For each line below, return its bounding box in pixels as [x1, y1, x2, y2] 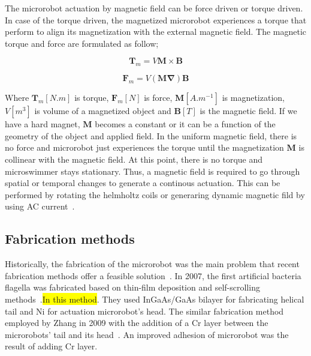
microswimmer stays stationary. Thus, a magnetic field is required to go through [5, 164, 300, 177]
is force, [144, 91, 173, 104]
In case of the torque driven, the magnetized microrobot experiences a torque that [5, 13, 307, 26]
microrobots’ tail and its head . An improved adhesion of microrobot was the [5, 328, 289, 340]
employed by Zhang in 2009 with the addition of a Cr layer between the [5, 316, 268, 329]
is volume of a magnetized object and [34, 104, 171, 117]
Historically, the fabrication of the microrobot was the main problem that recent [5, 258, 300, 270]
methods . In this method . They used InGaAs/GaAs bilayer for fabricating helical [5, 292, 304, 305]
